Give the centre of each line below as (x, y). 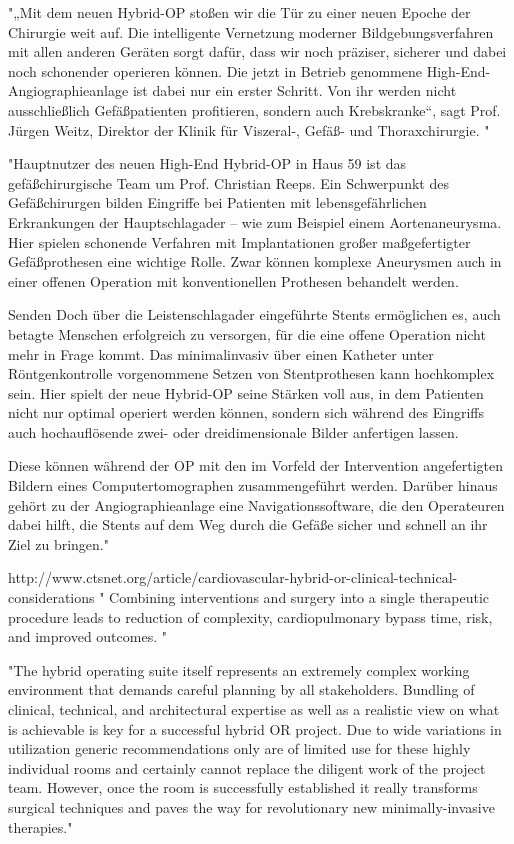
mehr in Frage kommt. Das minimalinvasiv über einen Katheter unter (221, 353)
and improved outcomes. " (87, 636)
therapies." (40, 826)
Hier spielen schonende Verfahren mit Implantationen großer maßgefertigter (239, 241)
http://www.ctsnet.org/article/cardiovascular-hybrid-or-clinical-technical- (233, 577)
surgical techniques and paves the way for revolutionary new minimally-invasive (251, 806)
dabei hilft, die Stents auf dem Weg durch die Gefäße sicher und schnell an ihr (248, 524)
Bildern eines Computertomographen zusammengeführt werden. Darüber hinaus (253, 485)
